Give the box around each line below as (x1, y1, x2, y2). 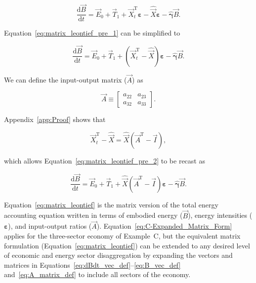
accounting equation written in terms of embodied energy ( (4, 210, 183, 220)
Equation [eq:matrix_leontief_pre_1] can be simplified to (4, 28, 180, 38)
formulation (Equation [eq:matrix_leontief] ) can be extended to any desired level (4, 240, 250, 250)
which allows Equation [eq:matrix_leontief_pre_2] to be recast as (4, 156, 205, 166)
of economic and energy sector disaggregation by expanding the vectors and (4, 250, 233, 260)
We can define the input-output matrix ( (4, 74, 127, 84)
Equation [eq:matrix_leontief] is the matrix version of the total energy (4, 199, 218, 209)
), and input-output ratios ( (8, 221, 92, 231)
